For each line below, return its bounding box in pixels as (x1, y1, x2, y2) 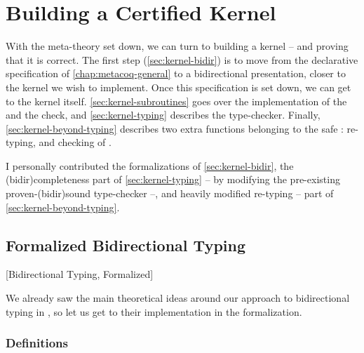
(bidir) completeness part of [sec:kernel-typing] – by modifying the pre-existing (6, 172, 340, 187)
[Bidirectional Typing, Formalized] (6, 267, 154, 281)
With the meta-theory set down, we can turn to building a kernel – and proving (6, 39, 349, 53)
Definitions (6, 334, 68, 352)
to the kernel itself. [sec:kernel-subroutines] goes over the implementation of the (6, 93, 347, 108)
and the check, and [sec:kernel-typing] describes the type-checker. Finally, (6, 107, 321, 122)
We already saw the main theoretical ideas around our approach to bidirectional (6, 291, 350, 305)
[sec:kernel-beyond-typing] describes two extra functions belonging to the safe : (6, 121, 344, 135)
